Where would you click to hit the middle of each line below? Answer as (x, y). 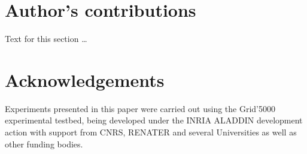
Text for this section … (46, 39)
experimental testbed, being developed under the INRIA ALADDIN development (154, 120)
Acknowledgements (85, 79)
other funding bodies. (44, 144)
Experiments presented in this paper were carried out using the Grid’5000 (140, 108)
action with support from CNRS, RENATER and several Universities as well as (151, 132)
